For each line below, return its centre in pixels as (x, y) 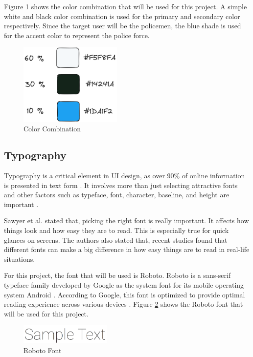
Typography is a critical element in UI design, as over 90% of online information (125, 176)
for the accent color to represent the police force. (77, 35)
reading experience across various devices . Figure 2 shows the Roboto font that (124, 304)
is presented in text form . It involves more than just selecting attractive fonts (121, 185)
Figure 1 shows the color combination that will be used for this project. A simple (126, 6)
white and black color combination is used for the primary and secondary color (122, 16)
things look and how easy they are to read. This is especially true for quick (116, 230)
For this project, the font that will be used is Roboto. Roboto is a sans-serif (117, 275)
